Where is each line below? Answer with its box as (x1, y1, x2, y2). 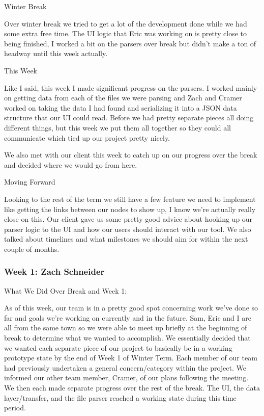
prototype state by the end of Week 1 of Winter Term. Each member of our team (4, 352, 257, 363)
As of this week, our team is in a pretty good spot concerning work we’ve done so (4, 302, 258, 313)
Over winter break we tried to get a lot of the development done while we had (4, 18, 247, 29)
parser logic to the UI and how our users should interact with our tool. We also (4, 223, 251, 234)
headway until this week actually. (4, 48, 108, 59)
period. (4, 402, 26, 413)
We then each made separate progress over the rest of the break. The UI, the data (4, 382, 260, 393)
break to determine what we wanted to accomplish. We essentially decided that (4, 332, 251, 343)
